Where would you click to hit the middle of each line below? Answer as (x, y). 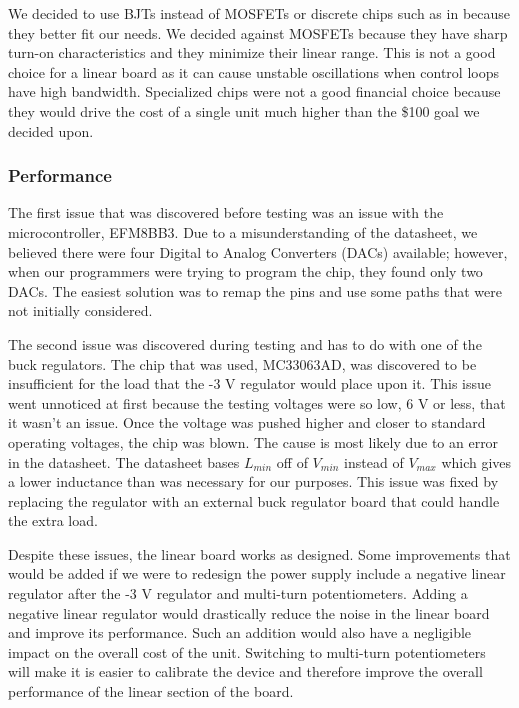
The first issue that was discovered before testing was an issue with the (226, 212)
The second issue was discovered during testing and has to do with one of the (245, 343)
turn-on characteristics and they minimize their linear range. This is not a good (252, 52)
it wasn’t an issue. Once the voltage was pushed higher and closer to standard (247, 422)
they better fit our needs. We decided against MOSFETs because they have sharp (258, 32)
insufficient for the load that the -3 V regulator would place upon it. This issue (250, 383)
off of (292, 461)
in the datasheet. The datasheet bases (124, 461)
